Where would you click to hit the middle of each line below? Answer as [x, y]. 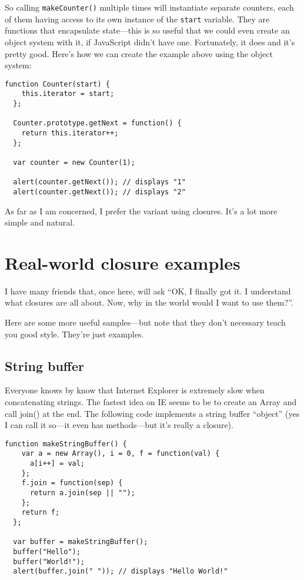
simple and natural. [40, 222]
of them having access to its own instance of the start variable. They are [137, 19]
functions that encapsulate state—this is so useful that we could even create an [147, 30]
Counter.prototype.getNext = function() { [97, 123]
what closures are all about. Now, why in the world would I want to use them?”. [149, 302]
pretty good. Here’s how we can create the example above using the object [139, 53]
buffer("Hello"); [47, 552]
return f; [41, 513]
